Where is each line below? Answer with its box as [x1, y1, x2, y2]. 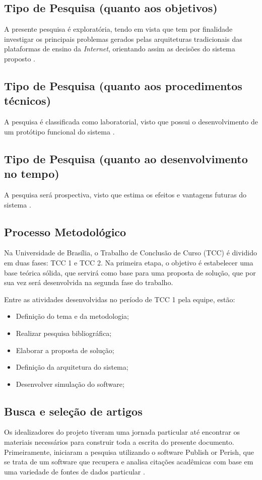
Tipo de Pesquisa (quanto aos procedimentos [4, 78, 242, 93]
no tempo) [4, 166, 59, 181]
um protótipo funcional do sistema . [4, 126, 115, 136]
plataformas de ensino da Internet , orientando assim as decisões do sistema [4, 43, 235, 54]
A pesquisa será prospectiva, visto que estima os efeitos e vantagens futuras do [4, 189, 247, 199]
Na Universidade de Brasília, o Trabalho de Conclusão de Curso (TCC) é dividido [4, 247, 257, 258]
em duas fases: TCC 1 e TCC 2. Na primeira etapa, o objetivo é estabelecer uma [4, 257, 253, 267]
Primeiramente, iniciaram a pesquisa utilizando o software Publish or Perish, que [4, 446, 254, 457]
